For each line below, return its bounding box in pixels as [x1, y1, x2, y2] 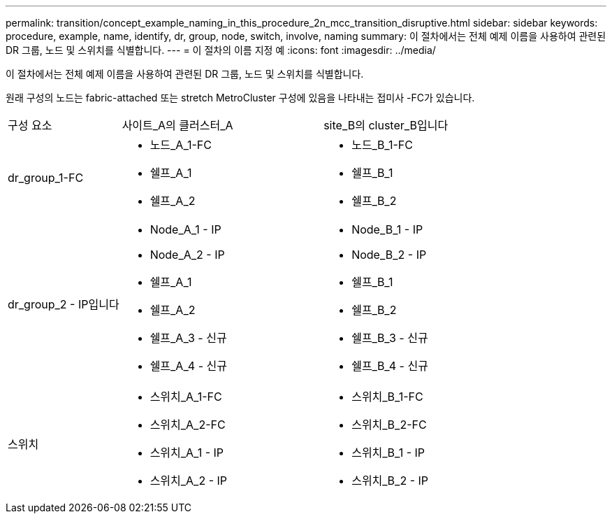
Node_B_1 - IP [351, 222, 423, 236]
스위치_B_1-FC [351, 390, 423, 404]
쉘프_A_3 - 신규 [150, 331, 227, 345]
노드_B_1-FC [351, 138, 413, 152]
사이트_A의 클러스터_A [122, 118, 233, 132]
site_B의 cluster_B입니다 [323, 118, 449, 132]
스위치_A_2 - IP [150, 474, 228, 488]
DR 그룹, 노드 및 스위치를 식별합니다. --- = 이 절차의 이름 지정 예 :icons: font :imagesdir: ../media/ [6, 44, 436, 56]
